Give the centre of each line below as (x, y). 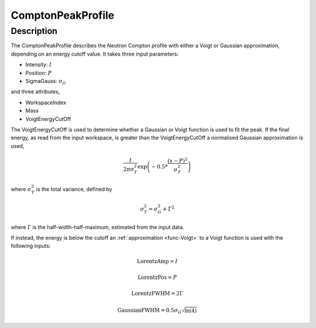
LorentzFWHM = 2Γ (157, 294)
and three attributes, (35, 92)
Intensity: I (39, 65)
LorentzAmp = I (157, 261)
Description (34, 31)
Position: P (39, 72)
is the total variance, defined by (74, 189)
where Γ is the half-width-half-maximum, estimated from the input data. (97, 227)
